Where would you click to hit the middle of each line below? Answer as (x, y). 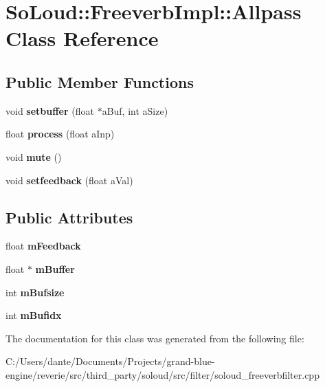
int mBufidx (34, 315)
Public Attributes (69, 217)
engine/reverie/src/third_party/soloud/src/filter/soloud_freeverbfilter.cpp (162, 374)
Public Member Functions (100, 81)
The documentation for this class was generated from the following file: (155, 338)
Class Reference (82, 38)
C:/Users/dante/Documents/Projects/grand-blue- (110, 361)
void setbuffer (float (50, 110)
